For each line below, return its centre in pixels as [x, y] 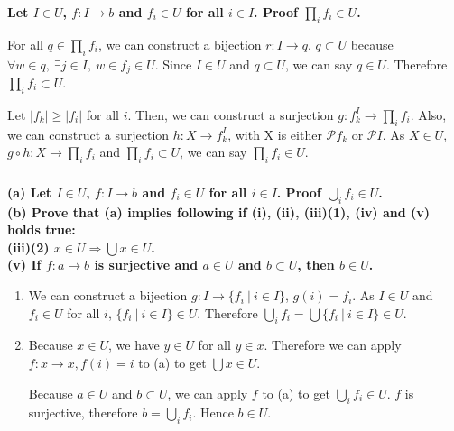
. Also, [428, 114]
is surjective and [146, 265]
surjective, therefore [83, 413]
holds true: [42, 229]
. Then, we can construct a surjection [231, 114]
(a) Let [30, 192]
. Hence [213, 413]
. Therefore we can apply [333, 345]
